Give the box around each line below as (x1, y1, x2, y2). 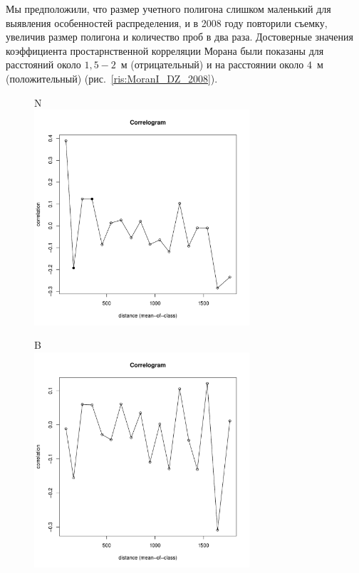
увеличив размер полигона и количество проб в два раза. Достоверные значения (6, 29, 353, 44)
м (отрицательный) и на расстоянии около (120, 57, 304, 72)
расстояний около (6, 57, 81, 72)
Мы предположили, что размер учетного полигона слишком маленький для (6, 1, 331, 16)
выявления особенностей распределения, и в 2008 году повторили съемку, (6, 15, 328, 30)
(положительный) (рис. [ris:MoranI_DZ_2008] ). (6, 70, 218, 85)
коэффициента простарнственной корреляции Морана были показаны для (6, 43, 324, 58)
